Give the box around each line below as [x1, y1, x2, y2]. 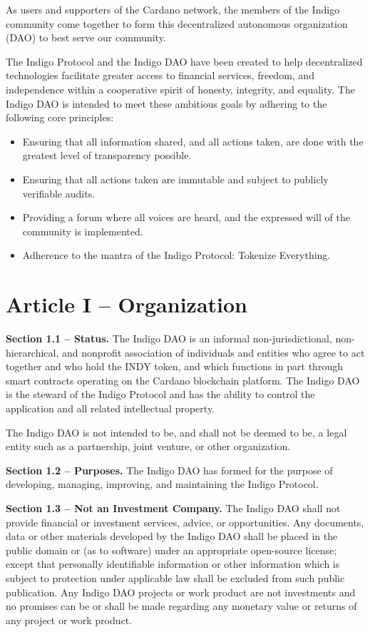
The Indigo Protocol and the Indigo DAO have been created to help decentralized [6, 53, 363, 68]
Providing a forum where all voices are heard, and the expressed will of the [22, 210, 350, 225]
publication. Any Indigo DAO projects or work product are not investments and [6, 584, 356, 599]
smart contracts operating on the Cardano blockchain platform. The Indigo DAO [6, 372, 360, 387]
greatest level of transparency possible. [22, 148, 192, 163]
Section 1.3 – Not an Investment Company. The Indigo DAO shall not [6, 500, 341, 515]
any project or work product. [6, 612, 133, 627]
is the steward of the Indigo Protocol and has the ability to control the [6, 387, 315, 402]
